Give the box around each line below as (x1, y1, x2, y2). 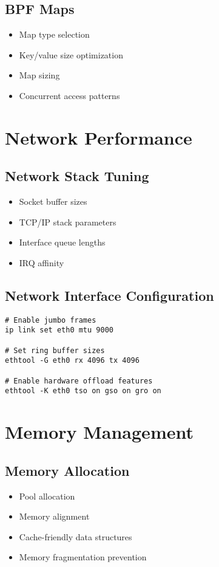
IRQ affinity (19, 256, 64, 269)
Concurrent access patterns (19, 89, 120, 101)
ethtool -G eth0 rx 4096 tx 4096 (5, 356, 140, 365)
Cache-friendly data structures (19, 530, 132, 543)
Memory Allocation (5, 461, 130, 479)
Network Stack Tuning (5, 167, 149, 185)
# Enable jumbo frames (5, 315, 96, 325)
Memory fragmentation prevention (19, 551, 147, 563)
